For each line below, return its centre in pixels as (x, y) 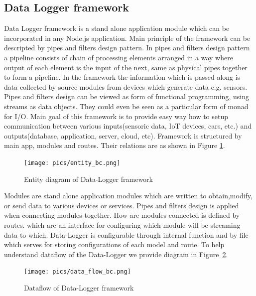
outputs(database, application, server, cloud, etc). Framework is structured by (123, 135)
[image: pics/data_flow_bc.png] (77, 272)
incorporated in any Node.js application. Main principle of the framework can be (127, 38)
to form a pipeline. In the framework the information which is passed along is (122, 77)
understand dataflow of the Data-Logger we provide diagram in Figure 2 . (116, 254)
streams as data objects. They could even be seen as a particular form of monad (126, 106)
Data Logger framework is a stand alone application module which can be (117, 28)
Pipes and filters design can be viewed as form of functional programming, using (127, 96)
